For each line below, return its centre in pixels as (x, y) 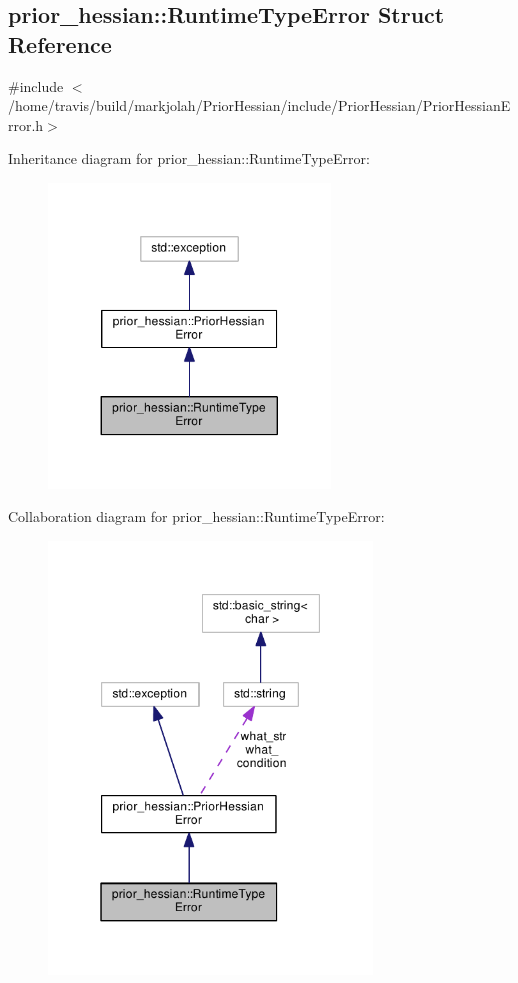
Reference (60, 43)
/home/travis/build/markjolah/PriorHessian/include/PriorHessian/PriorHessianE (259, 105)
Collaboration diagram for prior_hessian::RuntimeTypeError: (196, 516)
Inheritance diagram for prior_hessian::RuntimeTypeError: (189, 158)
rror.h (26, 124)
